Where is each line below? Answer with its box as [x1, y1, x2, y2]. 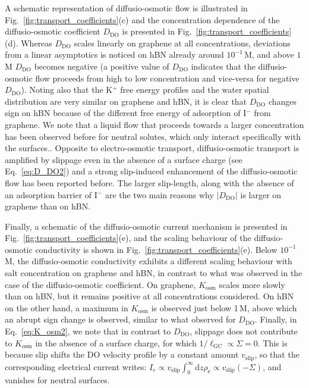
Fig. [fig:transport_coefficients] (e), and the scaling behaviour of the [5, 231, 251, 244]
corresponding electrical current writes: [5, 360, 147, 373]
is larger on [240, 188, 282, 201]
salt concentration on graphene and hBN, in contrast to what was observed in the [5, 267, 302, 279]
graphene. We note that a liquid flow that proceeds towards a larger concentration [5, 118, 304, 130]
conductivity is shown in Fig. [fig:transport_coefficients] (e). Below [35, 243, 278, 255]
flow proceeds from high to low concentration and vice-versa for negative [35, 71, 299, 84]
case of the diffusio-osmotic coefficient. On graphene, [5, 278, 196, 290]
